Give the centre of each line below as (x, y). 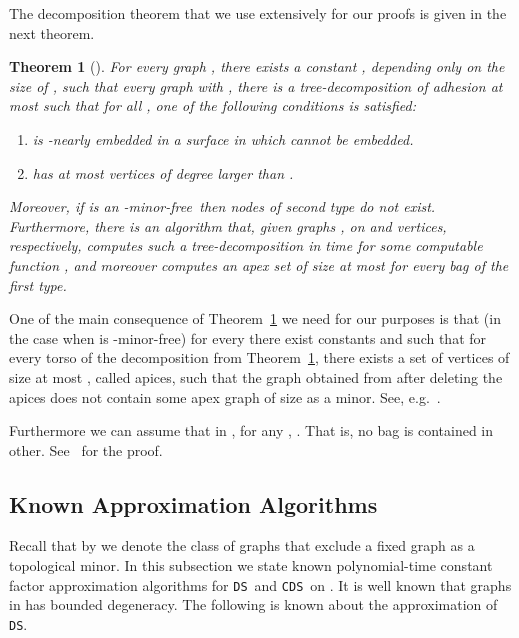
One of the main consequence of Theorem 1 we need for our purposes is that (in (255, 318)
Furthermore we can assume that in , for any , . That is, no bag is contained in (251, 430)
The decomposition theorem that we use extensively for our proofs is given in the (258, 13)
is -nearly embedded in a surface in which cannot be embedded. (223, 138)
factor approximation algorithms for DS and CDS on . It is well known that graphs (260, 584)
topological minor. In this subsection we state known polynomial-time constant (251, 565)
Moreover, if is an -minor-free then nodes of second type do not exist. (222, 206)
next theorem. (52, 32)
